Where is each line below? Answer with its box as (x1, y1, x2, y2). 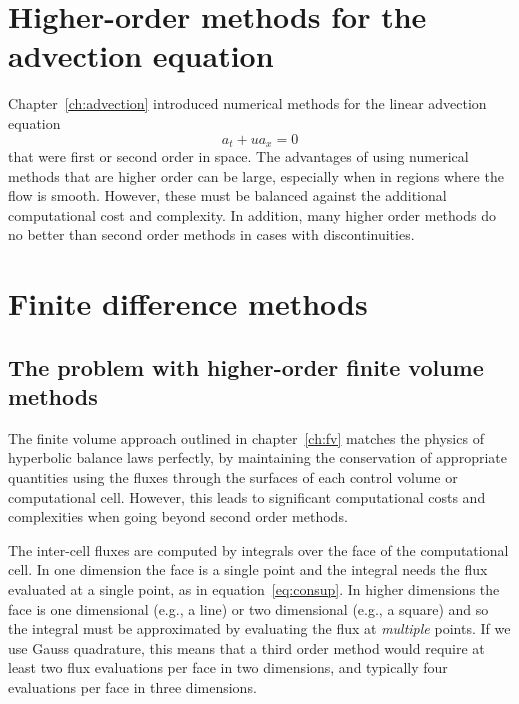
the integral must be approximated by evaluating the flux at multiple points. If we (8, 618, 511, 639)
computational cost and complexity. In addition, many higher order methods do (8, 204, 496, 225)
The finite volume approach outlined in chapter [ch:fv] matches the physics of (8, 427, 484, 448)
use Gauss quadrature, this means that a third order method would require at (8, 637, 485, 658)
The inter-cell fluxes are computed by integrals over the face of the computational (8, 539, 509, 560)
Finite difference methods (8, 283, 368, 324)
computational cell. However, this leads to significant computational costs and (8, 486, 486, 507)
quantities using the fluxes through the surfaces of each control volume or (8, 467, 458, 488)
